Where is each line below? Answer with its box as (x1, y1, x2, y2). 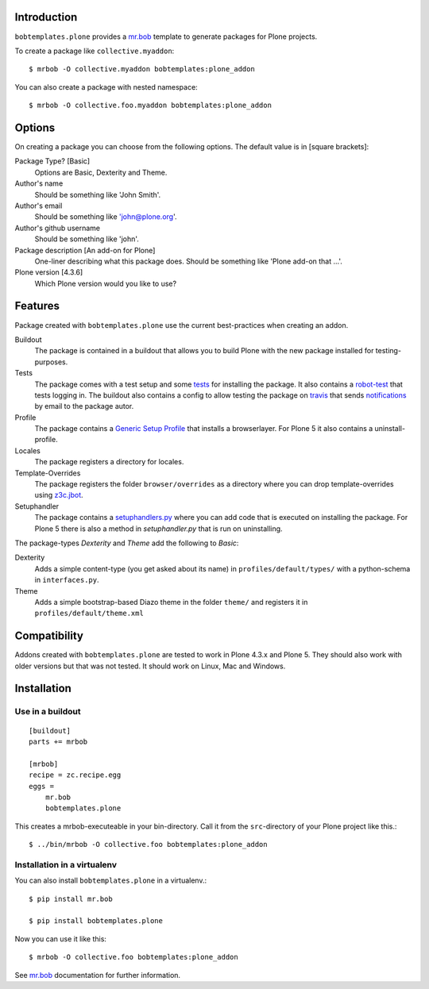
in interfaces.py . (34, 575, 99, 585)
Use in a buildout (14, 706, 81, 718)
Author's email (14, 201, 63, 210)
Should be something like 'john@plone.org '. (34, 212, 178, 221)
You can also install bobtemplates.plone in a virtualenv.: (14, 875, 207, 885)
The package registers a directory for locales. (34, 457, 184, 467)
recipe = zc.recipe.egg (29, 771, 122, 779)
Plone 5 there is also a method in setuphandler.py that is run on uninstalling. (34, 524, 283, 533)
